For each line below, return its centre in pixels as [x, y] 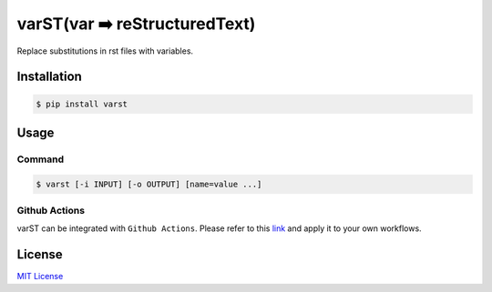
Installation [49, 77]
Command [40, 159]
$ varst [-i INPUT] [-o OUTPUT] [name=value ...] [149, 184]
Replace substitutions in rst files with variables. [105, 51]
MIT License [40, 277]
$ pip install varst [82, 104]
